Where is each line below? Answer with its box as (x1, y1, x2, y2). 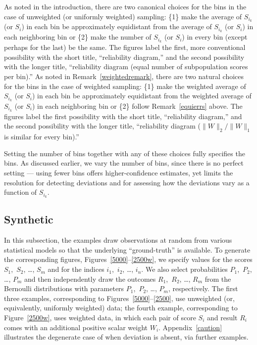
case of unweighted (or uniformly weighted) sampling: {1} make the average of (4, 11, 242, 21)
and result (206, 312, 238, 323)
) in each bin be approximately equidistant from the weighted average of (32, 90, 252, 101)
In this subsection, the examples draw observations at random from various (4, 235, 232, 245)
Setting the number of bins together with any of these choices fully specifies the (4, 148, 245, 158)
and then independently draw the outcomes (24, 273, 156, 284)
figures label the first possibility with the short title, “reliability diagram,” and (4, 111, 242, 121)
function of (4, 187, 37, 197)
